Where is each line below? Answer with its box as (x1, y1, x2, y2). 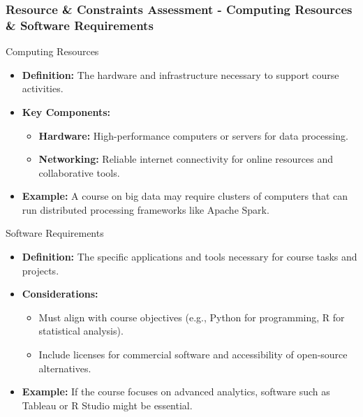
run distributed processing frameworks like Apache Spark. (22, 202, 269, 217)
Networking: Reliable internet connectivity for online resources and (38, 152, 334, 166)
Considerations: (22, 286, 98, 301)
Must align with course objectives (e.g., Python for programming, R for (38, 309, 345, 324)
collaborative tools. (38, 165, 120, 180)
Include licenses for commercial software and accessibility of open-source (38, 347, 348, 362)
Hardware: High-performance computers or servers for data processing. (38, 128, 348, 142)
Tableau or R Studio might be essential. (22, 397, 193, 412)
